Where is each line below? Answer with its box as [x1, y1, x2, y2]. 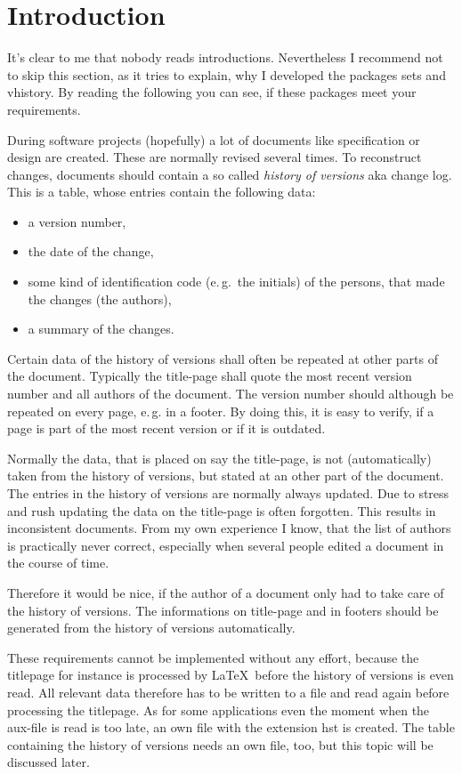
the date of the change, [28, 242, 154, 261]
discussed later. [7, 753, 90, 771]
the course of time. [7, 553, 109, 572]
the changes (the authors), [28, 289, 172, 308]
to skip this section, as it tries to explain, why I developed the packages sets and [7, 65, 446, 84]
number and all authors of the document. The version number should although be [7, 384, 454, 403]
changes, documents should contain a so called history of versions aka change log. [7, 165, 452, 183]
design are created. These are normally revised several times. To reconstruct [7, 148, 422, 166]
